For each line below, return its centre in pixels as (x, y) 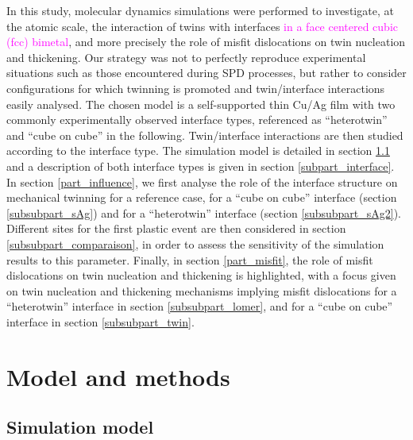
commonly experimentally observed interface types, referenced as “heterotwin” (197, 120)
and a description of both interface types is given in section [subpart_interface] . (201, 166)
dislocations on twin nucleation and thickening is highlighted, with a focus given (201, 275)
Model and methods (118, 376)
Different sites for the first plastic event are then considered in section (176, 228)
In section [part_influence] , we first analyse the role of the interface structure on (202, 181)
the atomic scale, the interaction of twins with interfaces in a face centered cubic (203, 26)
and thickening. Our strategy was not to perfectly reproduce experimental (186, 57)
